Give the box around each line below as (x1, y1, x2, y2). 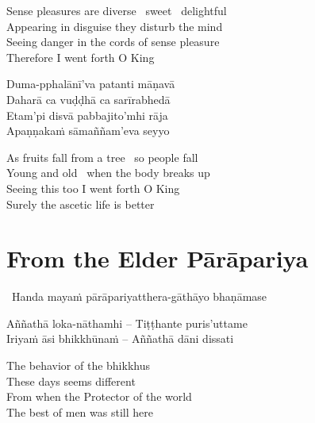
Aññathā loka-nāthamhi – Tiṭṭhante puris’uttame (6, 314, 248, 331)
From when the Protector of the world (6, 388, 192, 405)
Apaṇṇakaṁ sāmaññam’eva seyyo (6, 122, 170, 139)
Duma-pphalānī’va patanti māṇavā (6, 75, 175, 92)
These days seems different (6, 372, 136, 389)
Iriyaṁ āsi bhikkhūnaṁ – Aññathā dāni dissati (6, 330, 234, 347)
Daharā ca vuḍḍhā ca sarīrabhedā (6, 90, 171, 107)
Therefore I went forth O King (6, 48, 155, 65)
